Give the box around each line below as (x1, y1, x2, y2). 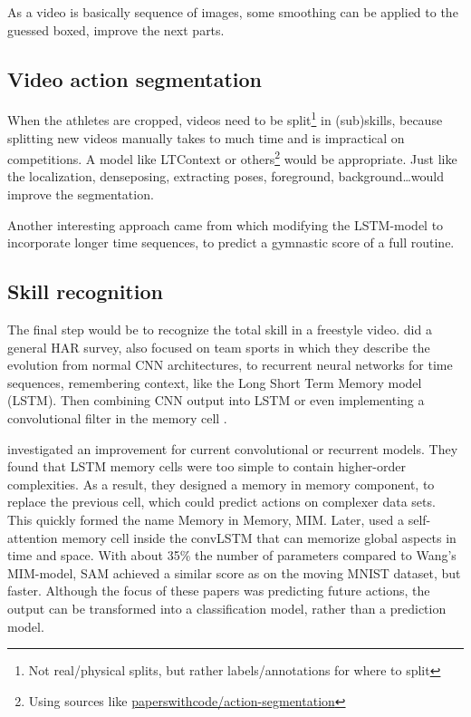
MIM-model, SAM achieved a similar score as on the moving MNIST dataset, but (7, 563, 461, 582)
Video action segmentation (7, 64, 262, 92)
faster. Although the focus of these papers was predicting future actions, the (7, 581, 430, 600)
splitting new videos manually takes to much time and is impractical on (7, 128, 405, 147)
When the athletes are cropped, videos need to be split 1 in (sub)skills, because (7, 108, 443, 130)
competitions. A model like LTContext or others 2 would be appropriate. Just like (7, 147, 457, 168)
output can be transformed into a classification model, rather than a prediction (7, 598, 447, 617)
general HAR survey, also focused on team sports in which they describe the (7, 337, 430, 356)
